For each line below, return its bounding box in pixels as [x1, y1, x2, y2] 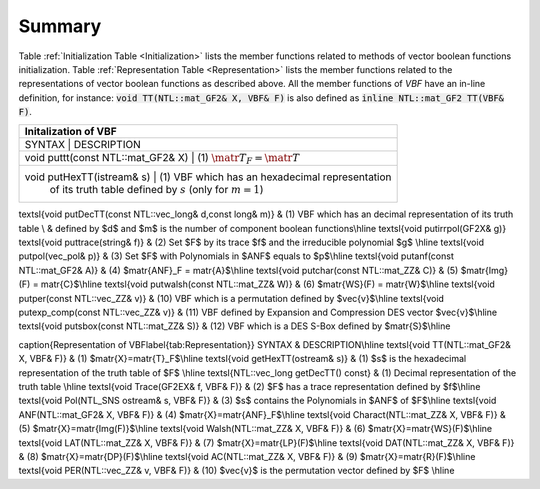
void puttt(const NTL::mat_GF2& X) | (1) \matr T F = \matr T [24, 150, 300, 166]
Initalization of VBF [24, 124, 117, 138]
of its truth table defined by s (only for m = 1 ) [49, 182, 264, 196]
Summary [18, 15, 102, 37]
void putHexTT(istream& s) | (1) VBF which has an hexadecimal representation [24, 170, 392, 184]
